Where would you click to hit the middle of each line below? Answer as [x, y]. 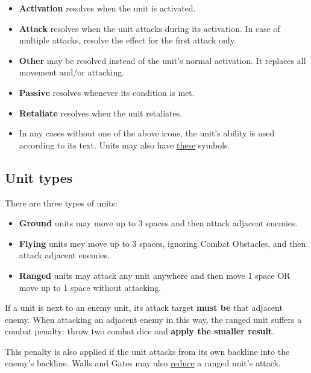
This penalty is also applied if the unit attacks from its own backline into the [147, 351]
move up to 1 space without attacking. [90, 287]
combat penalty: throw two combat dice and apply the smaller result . [140, 331]
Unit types [39, 177]
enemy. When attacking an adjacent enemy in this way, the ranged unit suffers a [153, 319]
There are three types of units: [61, 202]
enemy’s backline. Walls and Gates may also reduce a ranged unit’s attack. [143, 363]
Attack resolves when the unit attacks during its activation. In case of [149, 28]
